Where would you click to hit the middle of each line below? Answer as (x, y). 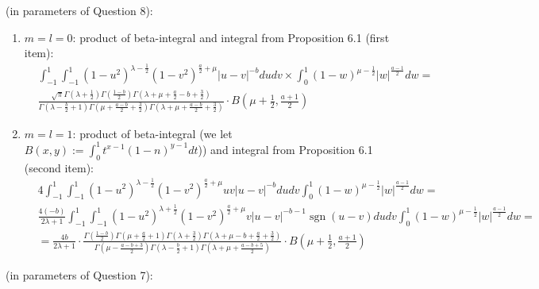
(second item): (59, 167)
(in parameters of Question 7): (79, 275)
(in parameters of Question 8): (79, 10)
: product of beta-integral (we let (152, 133)
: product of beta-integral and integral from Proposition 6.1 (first (231, 37)
